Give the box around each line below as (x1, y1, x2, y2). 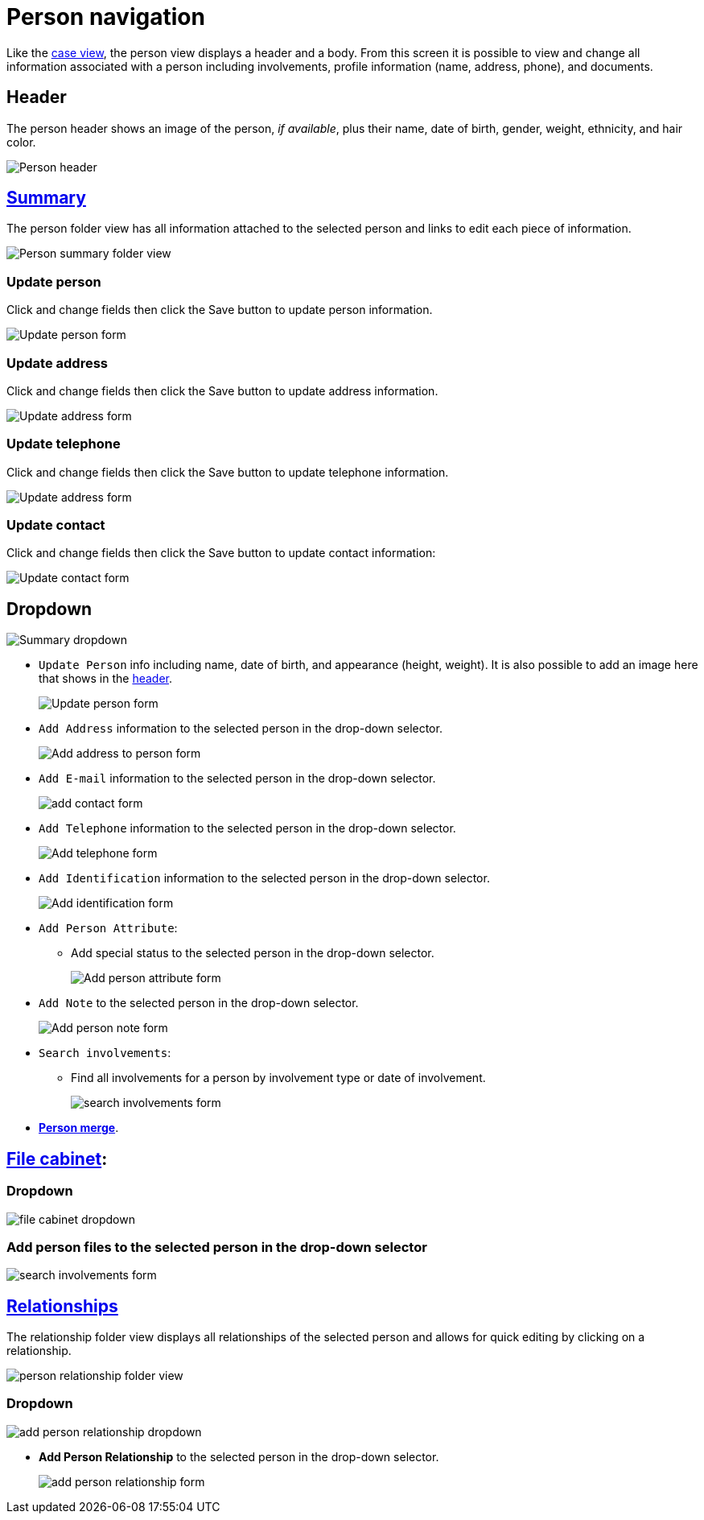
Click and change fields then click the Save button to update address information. (6, 383, 438, 398)
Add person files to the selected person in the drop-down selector (6, 1238, 427, 1255)
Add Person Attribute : (39, 921, 178, 936)
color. (6, 134, 36, 149)
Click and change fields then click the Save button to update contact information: (6, 546, 436, 560)
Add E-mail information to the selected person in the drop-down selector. (39, 771, 436, 786)
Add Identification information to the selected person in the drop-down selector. (39, 871, 490, 886)
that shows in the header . (39, 671, 173, 686)
